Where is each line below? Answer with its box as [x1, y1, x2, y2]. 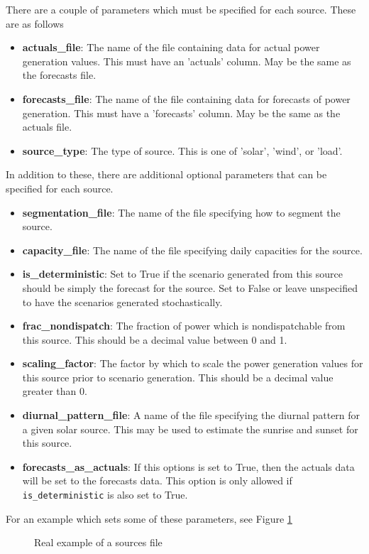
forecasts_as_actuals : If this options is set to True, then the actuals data [22, 459, 355, 474]
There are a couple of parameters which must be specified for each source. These [6, 2, 356, 16]
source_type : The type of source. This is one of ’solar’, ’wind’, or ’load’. [22, 143, 343, 158]
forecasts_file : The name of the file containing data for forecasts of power [22, 91, 351, 106]
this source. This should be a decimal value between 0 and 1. [22, 332, 287, 347]
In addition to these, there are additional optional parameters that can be [6, 167, 327, 182]
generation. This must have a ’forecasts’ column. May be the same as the [22, 105, 341, 120]
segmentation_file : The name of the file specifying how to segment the [22, 205, 341, 219]
